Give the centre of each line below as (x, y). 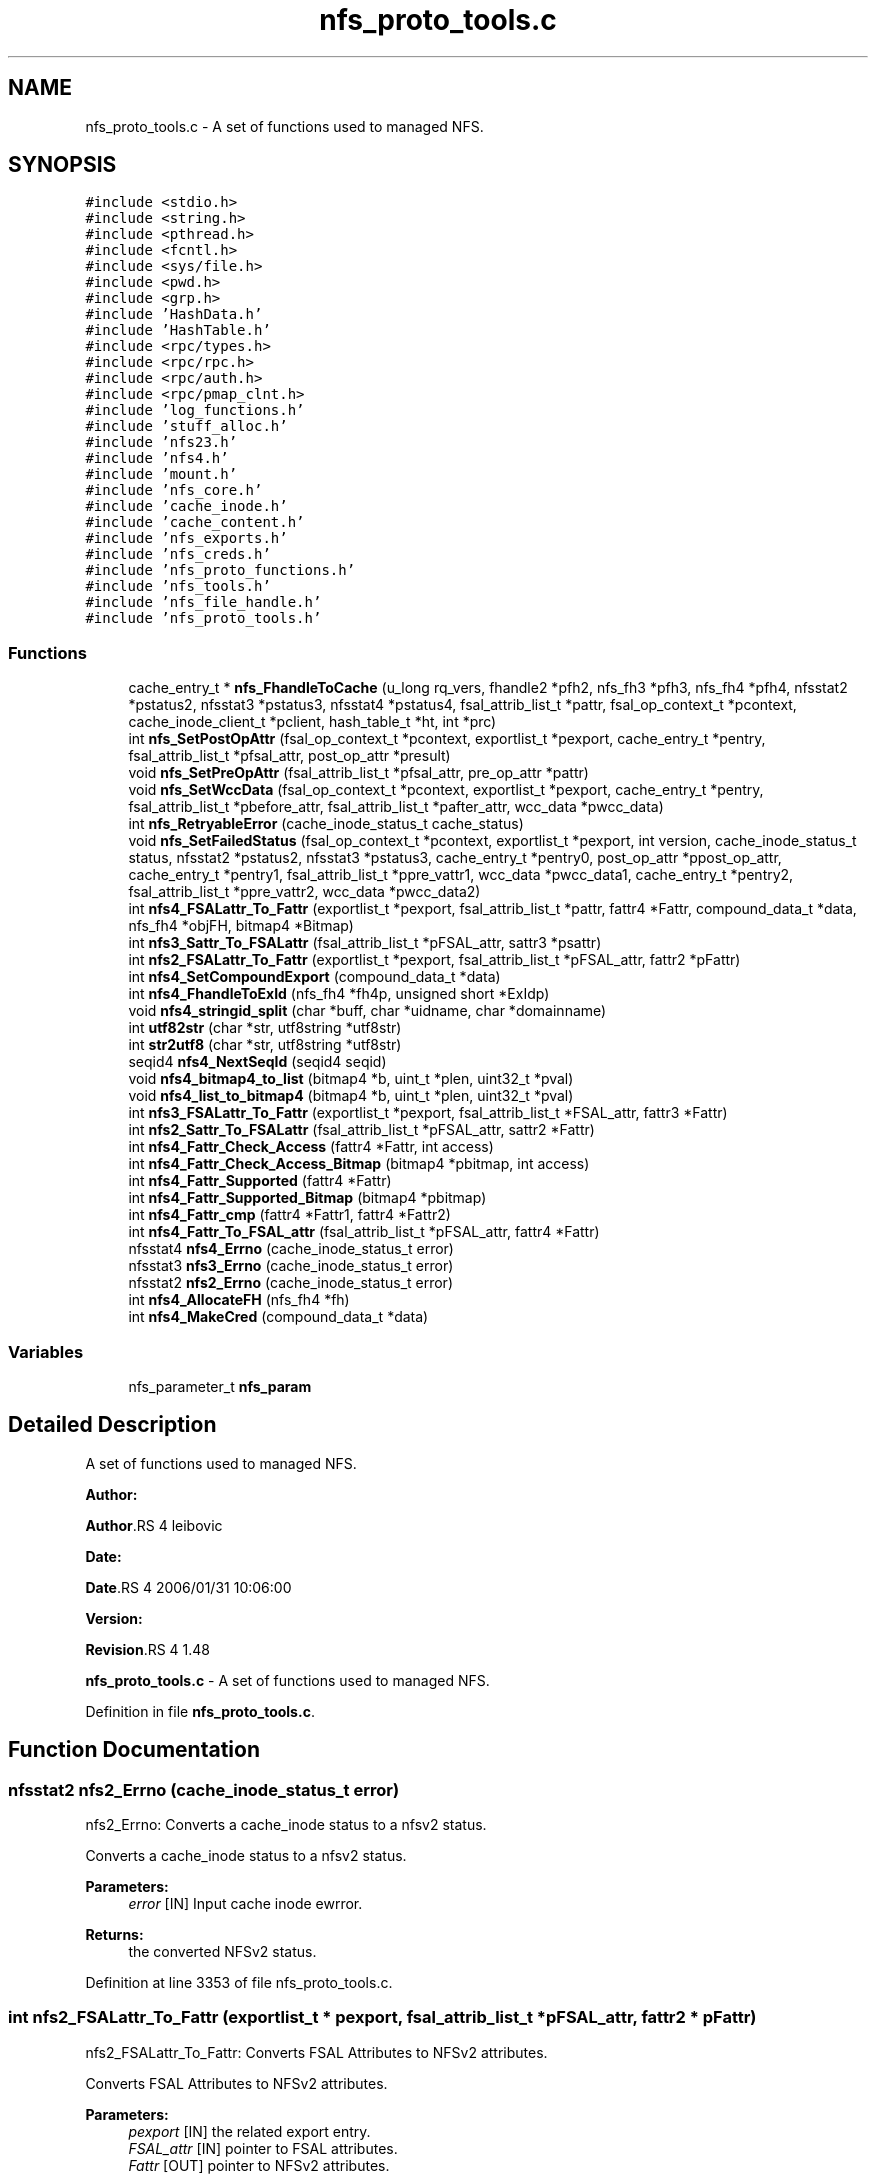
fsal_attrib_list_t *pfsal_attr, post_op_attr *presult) (289, 756)
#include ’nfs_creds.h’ (178, 554)
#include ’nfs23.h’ (161, 442)
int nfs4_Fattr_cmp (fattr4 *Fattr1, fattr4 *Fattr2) (289, 1215)
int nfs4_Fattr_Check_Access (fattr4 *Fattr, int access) (311, 1147)
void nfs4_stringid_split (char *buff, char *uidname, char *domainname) (367, 1011)
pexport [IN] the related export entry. (249, 2131)
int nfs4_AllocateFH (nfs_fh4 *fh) (239, 1300)
